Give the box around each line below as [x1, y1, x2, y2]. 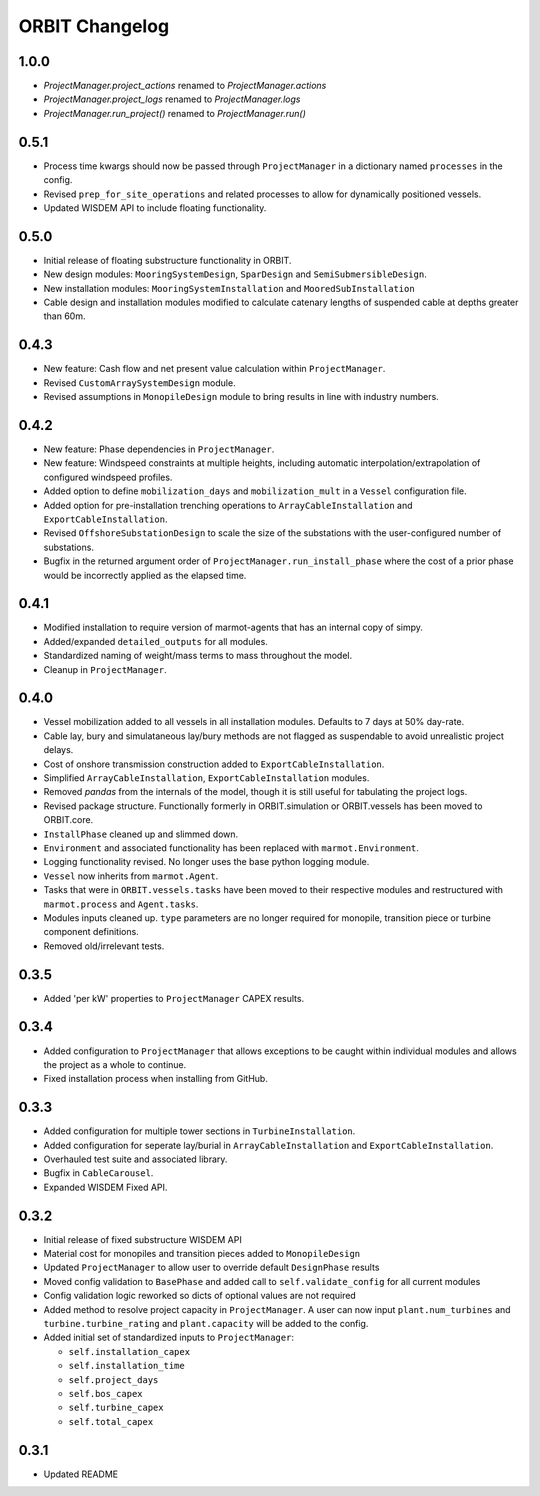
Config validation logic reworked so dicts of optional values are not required [43, 1290, 357, 1302]
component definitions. [43, 926, 139, 938]
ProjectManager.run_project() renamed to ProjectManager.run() [43, 107, 307, 119]
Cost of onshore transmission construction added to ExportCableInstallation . [43, 758, 385, 770]
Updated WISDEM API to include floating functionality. [43, 201, 267, 214]
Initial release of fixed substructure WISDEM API [43, 1233, 242, 1245]
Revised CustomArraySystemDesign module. [43, 376, 236, 389]
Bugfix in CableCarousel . [43, 1167, 154, 1179]
